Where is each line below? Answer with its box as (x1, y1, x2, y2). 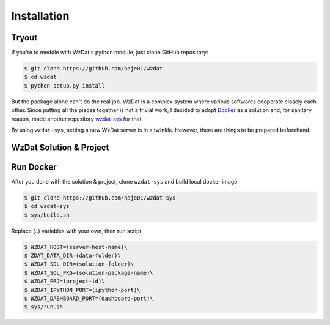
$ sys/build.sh (24, 211, 70, 219)
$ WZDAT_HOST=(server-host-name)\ (24, 244, 128, 250)
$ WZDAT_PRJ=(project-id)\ (24, 278, 105, 285)
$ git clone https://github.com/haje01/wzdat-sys (24, 194, 176, 201)
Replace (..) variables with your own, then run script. (11, 227, 144, 234)
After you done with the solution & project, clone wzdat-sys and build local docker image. (11, 177, 240, 185)
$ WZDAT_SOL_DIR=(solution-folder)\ (24, 261, 134, 267)
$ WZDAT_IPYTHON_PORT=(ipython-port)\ (24, 286, 141, 293)
